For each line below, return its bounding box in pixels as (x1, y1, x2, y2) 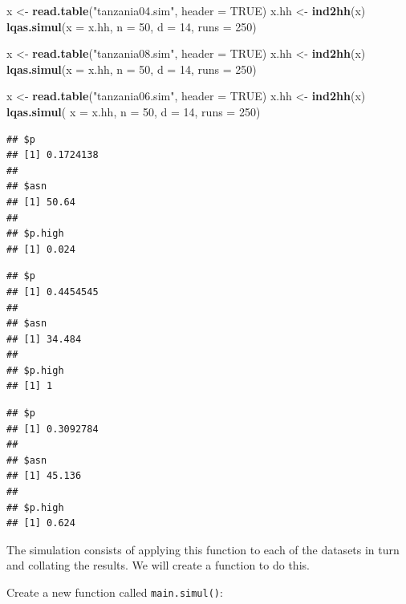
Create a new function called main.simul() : (6, 584, 223, 600)
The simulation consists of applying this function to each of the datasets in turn (6, 541, 400, 557)
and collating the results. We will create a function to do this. (6, 557, 310, 574)
